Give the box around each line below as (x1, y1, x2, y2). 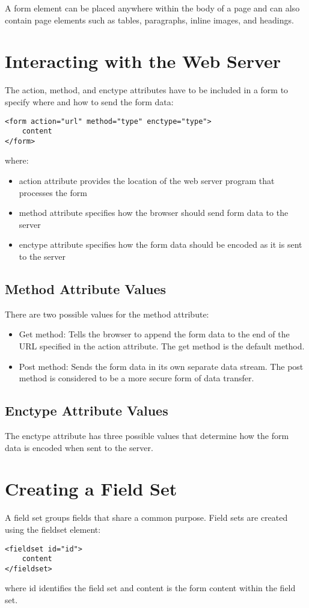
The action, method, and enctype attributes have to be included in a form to (5, 84, 289, 96)
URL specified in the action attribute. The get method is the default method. (19, 340, 305, 352)
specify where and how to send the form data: (5, 95, 174, 108)
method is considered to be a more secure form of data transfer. (19, 372, 254, 384)
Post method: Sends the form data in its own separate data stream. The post (19, 360, 304, 372)
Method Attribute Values (5, 280, 167, 298)
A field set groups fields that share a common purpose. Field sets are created (5, 511, 288, 524)
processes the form (19, 186, 87, 198)
